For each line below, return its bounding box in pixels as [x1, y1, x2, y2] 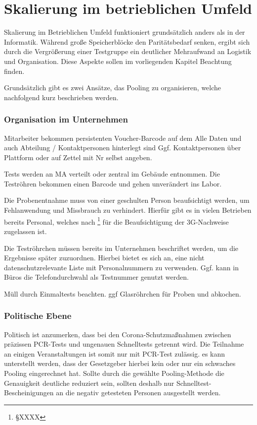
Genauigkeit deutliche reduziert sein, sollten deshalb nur [4, 377, 174, 388]
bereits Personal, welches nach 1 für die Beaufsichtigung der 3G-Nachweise [4, 215, 229, 227]
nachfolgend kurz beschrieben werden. [4, 92, 119, 102]
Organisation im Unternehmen [4, 113, 128, 125]
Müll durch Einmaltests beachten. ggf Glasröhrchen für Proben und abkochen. [4, 288, 241, 299]
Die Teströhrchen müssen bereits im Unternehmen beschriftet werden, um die [4, 243, 239, 253]
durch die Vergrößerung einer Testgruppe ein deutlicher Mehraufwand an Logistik [4, 46, 252, 57]
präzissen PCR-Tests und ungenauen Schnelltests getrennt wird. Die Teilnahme [4, 339, 244, 349]
